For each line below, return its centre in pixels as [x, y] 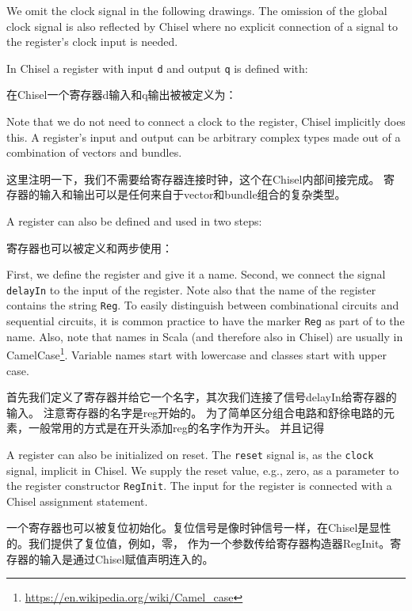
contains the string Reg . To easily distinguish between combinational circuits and [203, 305]
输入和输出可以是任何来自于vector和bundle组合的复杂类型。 [193, 194]
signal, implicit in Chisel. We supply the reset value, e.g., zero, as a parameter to [203, 470]
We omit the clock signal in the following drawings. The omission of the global [197, 10]
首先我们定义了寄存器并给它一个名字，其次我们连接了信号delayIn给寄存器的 [202, 397]
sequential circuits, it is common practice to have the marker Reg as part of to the [206, 321]
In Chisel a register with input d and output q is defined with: [157, 68]
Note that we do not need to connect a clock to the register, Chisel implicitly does [206, 121]
